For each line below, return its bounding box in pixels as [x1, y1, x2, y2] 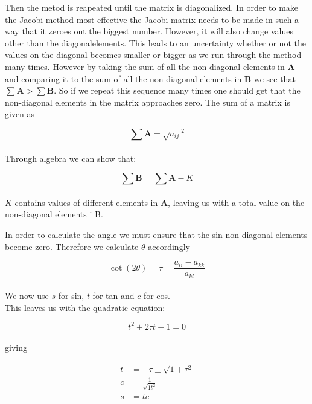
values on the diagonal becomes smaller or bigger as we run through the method [5, 48, 302, 61]
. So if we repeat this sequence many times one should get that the [54, 84, 301, 97]
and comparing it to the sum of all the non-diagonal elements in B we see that [5, 72, 296, 85]
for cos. [143, 289, 170, 302]
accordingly [148, 240, 190, 252]
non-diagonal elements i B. [5, 208, 103, 220]
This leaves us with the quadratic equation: [5, 301, 165, 313]
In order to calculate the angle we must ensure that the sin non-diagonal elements [5, 228, 308, 240]
